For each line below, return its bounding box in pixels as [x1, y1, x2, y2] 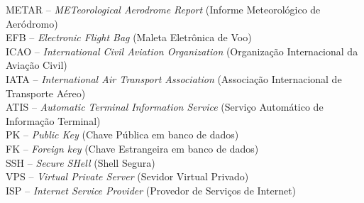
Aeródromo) [6, 16, 58, 31]
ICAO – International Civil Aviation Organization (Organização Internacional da [6, 43, 358, 58]
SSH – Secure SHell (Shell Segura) [6, 155, 155, 170]
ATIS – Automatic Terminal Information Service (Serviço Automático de [6, 99, 324, 114]
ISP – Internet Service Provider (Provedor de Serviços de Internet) [6, 182, 297, 197]
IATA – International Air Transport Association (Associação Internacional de [6, 71, 342, 86]
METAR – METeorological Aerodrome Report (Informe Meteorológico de [6, 2, 321, 16]
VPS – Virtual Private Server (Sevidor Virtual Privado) [6, 169, 249, 184]
